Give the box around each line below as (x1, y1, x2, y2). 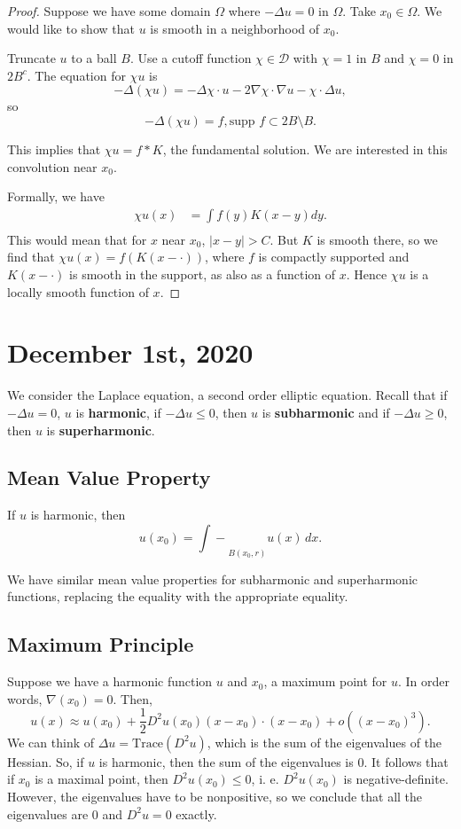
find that (7, 247, 55, 266)
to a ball (71, 49, 117, 67)
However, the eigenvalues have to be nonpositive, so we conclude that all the (7, 786, 423, 805)
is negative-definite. (343, 770, 449, 788)
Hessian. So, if (7, 752, 84, 770)
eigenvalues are (7, 804, 89, 823)
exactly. (176, 804, 217, 823)
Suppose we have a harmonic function (7, 672, 213, 691)
